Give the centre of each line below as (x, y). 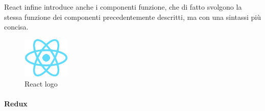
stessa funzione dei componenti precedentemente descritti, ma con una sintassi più (133, 17)
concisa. (16, 27)
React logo (41, 83)
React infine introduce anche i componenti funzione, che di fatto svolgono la (123, 7)
